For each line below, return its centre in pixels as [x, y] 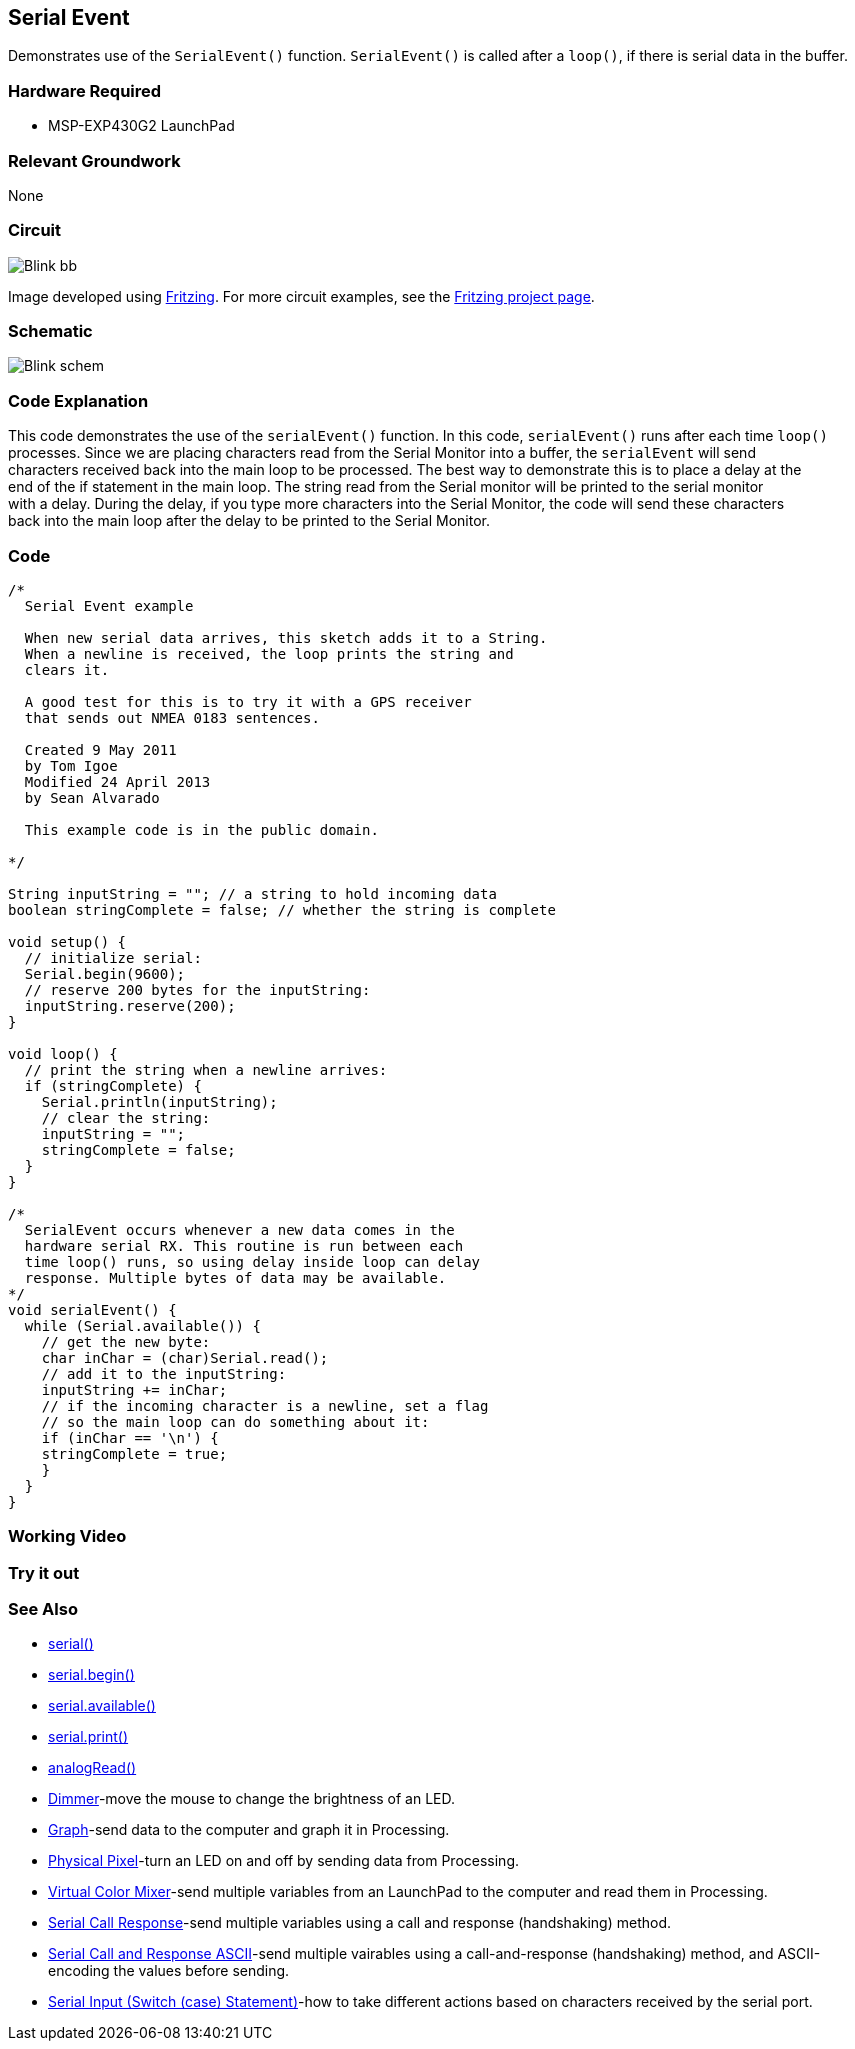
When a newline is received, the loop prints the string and [269, 653]
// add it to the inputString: [164, 1373]
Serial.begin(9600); [105, 973]
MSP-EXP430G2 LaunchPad [141, 126]
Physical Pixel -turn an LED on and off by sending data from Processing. [284, 1861]
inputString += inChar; [134, 1389]
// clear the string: [126, 1117]
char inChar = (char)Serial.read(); [185, 1357]
